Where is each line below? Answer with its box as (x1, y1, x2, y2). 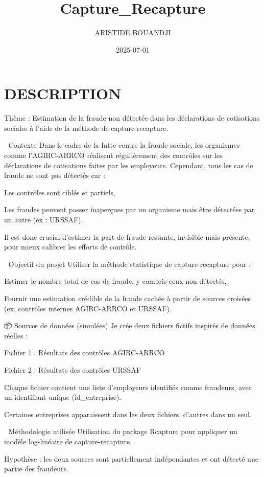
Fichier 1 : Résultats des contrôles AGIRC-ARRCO (4, 347, 165, 358)
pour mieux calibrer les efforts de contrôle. (4, 241, 137, 252)
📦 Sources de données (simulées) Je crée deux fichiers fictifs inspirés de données (4, 320, 255, 331)
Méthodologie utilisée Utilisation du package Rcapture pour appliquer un (8, 426, 237, 437)
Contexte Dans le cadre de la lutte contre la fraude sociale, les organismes (8, 140, 240, 150)
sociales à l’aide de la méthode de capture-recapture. (4, 122, 169, 133)
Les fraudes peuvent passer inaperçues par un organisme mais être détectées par (4, 204, 255, 215)
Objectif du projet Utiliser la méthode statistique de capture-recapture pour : (8, 258, 251, 269)
